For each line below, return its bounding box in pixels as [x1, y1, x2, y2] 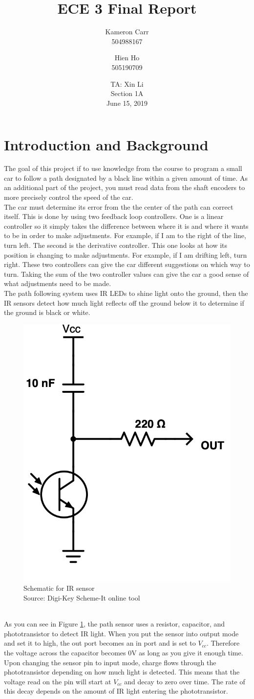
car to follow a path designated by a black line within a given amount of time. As [4, 172, 248, 183]
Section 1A [110, 88, 144, 98]
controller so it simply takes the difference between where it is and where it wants [4, 220, 249, 231]
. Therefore [206, 638, 240, 648]
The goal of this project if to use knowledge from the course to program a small [4, 163, 242, 173]
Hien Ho [114, 52, 140, 63]
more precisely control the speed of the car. [4, 192, 133, 202]
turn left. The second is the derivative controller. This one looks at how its [4, 240, 228, 250]
